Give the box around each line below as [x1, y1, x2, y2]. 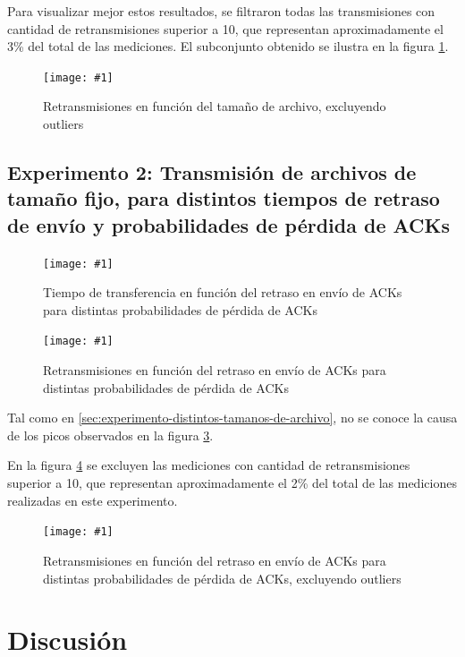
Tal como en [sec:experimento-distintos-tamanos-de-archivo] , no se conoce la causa [7, 408, 458, 427]
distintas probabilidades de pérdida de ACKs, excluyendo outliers [43, 568, 402, 587]
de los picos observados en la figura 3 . [7, 425, 214, 444]
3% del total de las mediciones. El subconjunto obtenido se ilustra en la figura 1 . [7, 37, 449, 55]
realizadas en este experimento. [7, 491, 178, 509]
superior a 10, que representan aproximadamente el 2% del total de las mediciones [7, 474, 457, 492]
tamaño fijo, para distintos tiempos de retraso [7, 184, 440, 212]
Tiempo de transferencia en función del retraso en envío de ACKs [43, 283, 402, 302]
